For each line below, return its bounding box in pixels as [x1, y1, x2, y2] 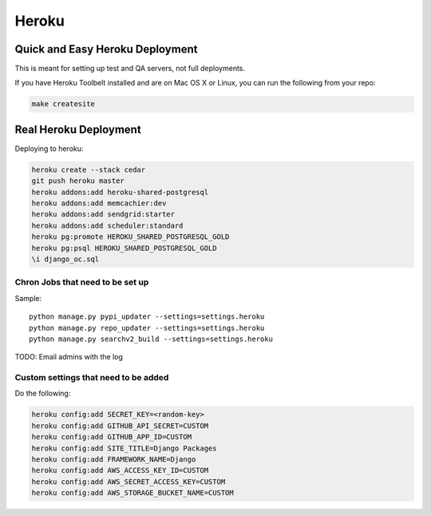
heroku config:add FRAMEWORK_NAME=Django [31, 455, 196, 464]
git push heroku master [31, 177, 125, 185]
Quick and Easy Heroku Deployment [14, 42, 198, 56]
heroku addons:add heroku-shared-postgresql [31, 188, 209, 196]
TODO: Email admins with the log [14, 352, 124, 362]
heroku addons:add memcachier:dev [31, 199, 167, 208]
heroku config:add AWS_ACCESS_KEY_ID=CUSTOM [31, 466, 209, 475]
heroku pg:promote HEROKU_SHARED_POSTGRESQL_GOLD [31, 232, 230, 241]
